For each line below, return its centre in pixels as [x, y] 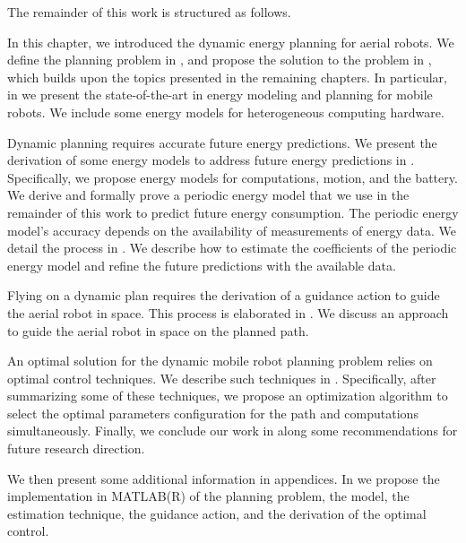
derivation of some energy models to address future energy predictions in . [211, 160]
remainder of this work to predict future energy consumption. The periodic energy [233, 212]
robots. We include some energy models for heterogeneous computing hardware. [226, 112]
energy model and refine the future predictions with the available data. [202, 265]
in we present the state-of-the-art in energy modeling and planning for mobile [220, 95]
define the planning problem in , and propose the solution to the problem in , [220, 60]
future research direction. [76, 448]
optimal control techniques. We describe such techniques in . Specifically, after [222, 378]
